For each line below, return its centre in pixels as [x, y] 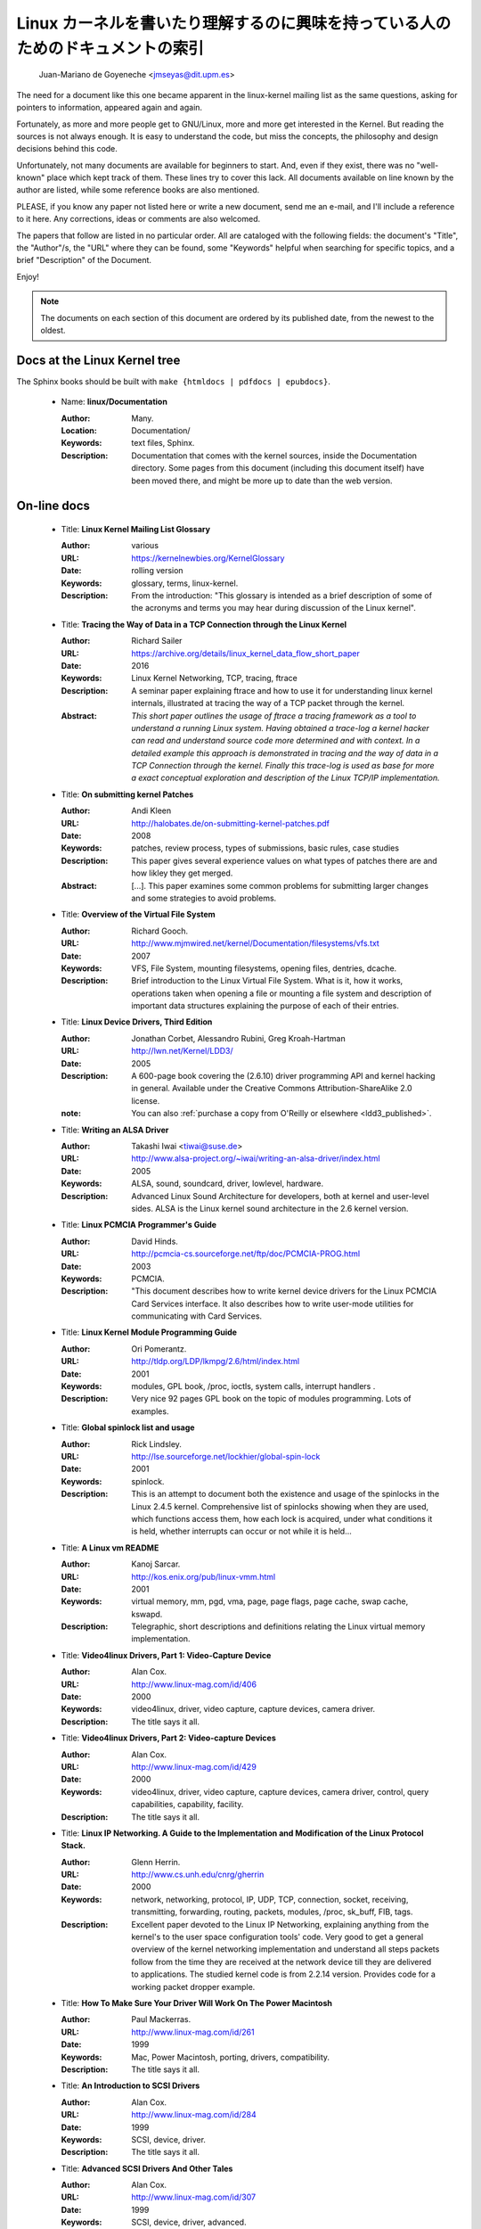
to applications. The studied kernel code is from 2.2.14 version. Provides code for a [284, 1974]
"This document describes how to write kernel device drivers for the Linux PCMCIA [284, 1291]
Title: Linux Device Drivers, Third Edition [137, 1022]
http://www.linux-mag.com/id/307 [194, 2197]
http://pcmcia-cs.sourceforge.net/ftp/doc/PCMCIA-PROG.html [246, 1254]
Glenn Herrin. [156, 1862]
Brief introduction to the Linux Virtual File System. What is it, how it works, [267, 981]
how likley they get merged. [182, 873]
